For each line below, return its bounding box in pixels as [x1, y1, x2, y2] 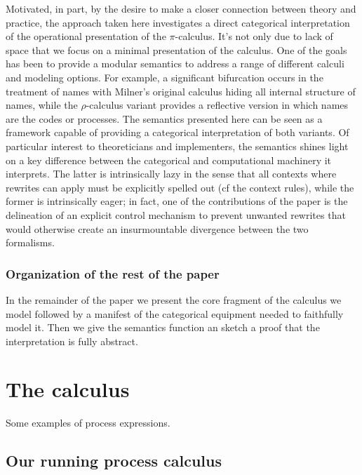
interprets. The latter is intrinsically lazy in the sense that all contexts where [6, 166, 337, 181]
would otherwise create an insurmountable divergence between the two [6, 221, 309, 236]
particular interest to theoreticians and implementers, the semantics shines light [6, 138, 349, 153]
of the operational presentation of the [6, 29, 166, 44]
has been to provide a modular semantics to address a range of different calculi [6, 56, 344, 71]
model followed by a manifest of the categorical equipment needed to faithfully [6, 306, 344, 321]
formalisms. [6, 235, 55, 250]
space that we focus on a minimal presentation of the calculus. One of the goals [6, 42, 347, 57]
